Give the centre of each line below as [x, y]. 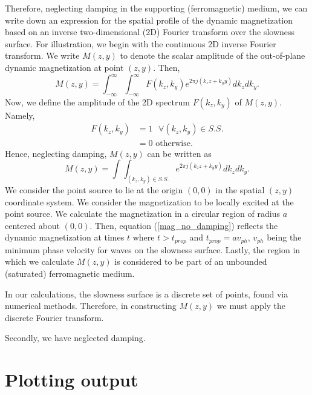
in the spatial [240, 189]
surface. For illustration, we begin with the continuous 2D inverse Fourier [141, 43]
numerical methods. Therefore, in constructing [91, 306]
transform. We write [42, 55]
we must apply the [251, 306]
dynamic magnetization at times [65, 237]
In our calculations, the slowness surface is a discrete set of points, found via [147, 294]
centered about [33, 225]
